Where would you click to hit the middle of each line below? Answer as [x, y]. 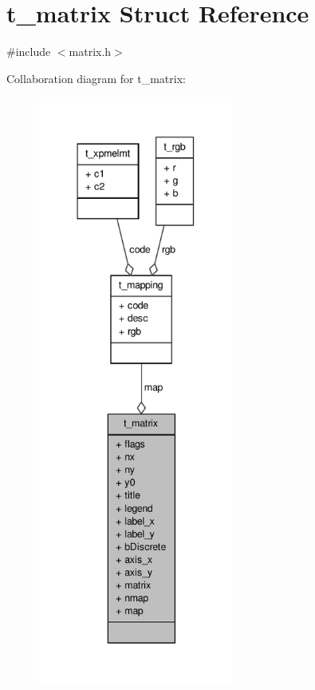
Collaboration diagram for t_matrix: [96, 78]
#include [29, 52]
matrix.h [90, 52]
